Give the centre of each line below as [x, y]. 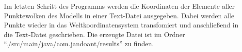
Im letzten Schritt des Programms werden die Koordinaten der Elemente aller [120, 6]
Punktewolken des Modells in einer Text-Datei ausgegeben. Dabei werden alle [119, 15]
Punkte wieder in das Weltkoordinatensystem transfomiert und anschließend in [121, 25]
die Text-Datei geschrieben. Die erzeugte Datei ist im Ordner [95, 34]
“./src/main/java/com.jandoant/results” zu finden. [79, 44]
